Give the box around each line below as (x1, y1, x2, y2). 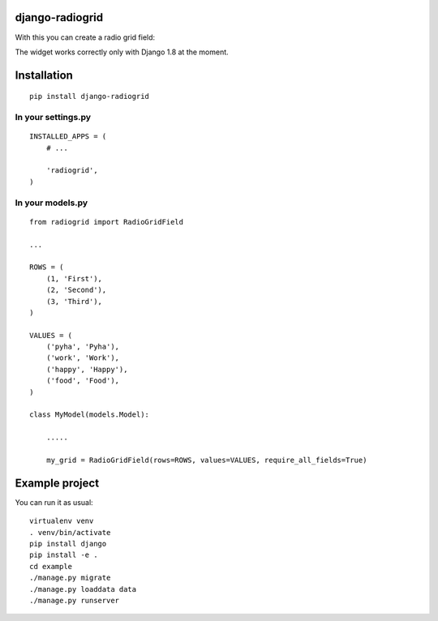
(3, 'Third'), (45, 297, 103, 306)
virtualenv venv (29, 516, 94, 526)
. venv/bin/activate (29, 528, 111, 537)
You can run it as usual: (15, 497, 93, 507)
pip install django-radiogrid (29, 92, 150, 101)
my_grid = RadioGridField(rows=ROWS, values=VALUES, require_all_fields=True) (45, 455, 367, 465)
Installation (15, 68, 73, 82)
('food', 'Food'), (45, 376, 120, 385)
